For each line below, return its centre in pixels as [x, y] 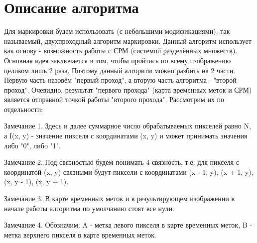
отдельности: [24, 109]
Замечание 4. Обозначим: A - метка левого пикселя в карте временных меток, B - [128, 225]
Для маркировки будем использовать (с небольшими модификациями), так [117, 31]
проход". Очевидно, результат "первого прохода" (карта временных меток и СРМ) [128, 89]
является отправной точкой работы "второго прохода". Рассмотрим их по [114, 99]
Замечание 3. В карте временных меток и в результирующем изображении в [120, 198]
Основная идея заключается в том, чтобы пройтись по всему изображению [118, 60]
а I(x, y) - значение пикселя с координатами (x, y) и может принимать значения [126, 136]
